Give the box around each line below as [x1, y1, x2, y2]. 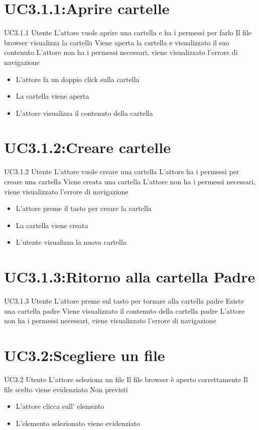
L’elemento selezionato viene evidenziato [16, 417, 140, 428]
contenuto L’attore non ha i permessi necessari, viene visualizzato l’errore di [4, 47, 238, 57]
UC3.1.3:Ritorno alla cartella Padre [4, 266, 255, 287]
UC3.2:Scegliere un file [4, 345, 165, 366]
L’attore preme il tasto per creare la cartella [16, 203, 152, 213]
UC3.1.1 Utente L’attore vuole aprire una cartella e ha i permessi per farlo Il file [4, 27, 251, 38]
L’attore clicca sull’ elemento [16, 401, 104, 411]
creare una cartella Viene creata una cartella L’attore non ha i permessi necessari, [4, 176, 255, 186]
